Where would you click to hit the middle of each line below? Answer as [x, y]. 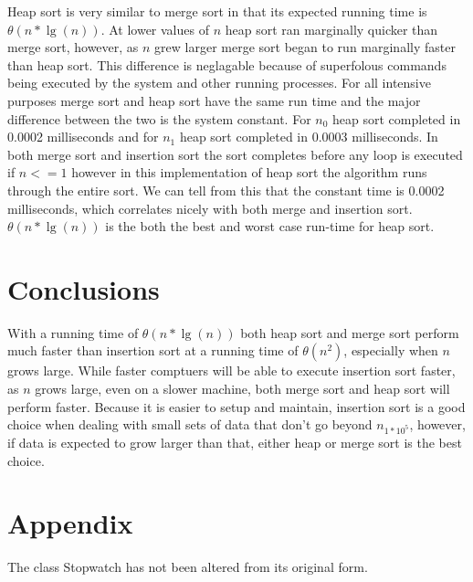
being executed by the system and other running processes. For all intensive [219, 83]
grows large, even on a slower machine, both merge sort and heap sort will [242, 389]
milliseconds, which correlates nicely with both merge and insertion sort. [210, 208]
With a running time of [73, 332]
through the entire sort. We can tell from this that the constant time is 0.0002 [226, 190]
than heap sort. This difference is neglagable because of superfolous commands [227, 64]
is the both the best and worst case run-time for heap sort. [270, 226]
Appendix [70, 523]
